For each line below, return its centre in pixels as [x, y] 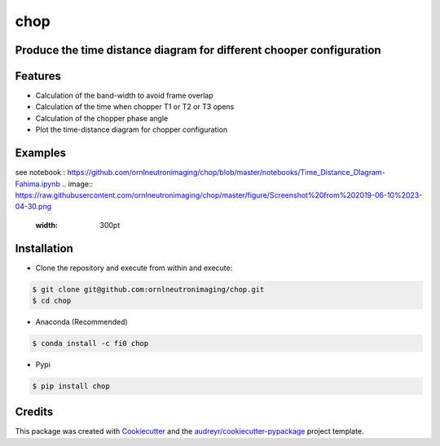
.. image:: [77, 184]
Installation [44, 248]
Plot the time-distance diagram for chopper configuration [132, 129]
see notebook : [40, 173]
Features [38, 76]
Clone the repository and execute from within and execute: [134, 268]
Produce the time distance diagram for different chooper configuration [198, 50]
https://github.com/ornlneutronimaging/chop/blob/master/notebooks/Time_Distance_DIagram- [226, 173]
